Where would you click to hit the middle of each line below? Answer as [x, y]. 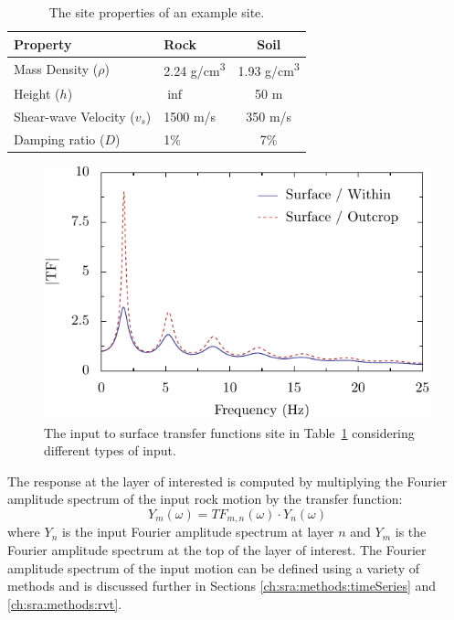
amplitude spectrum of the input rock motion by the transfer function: [205, 499]
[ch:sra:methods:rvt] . [65, 603]
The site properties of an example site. [157, 12]
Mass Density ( [56, 69]
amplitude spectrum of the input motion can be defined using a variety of [213, 567]
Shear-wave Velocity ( [74, 116]
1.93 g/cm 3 [269, 69]
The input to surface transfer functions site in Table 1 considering [229, 432]
